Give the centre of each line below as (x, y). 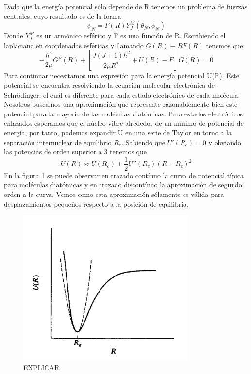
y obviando (225, 142)
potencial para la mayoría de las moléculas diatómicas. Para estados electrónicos (123, 113)
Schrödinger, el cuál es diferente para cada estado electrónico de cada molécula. (122, 94)
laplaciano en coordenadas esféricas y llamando (74, 45)
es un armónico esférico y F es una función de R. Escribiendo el (131, 36)
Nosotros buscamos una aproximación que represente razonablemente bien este (121, 104)
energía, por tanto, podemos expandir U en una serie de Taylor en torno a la (118, 132)
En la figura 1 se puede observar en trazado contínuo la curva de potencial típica (124, 175)
